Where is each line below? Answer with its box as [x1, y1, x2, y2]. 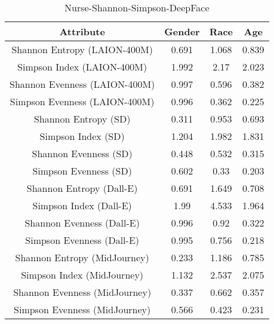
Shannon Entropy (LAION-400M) [11, 42, 153, 56]
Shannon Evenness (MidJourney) [13, 285, 152, 299]
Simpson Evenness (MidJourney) [14, 302, 151, 316]
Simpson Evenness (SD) [32, 164, 132, 178]
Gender [164, 25, 200, 38]
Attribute [59, 25, 105, 38]
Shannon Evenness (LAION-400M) [10, 77, 155, 91]
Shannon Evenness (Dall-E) [24, 216, 140, 230]
